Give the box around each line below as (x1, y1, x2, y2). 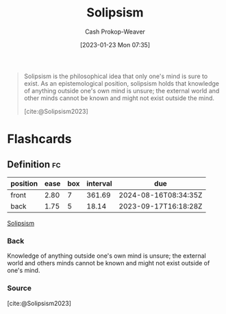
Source (7, 283, 32, 293)
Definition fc (7, 158, 61, 170)
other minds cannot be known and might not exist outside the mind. (23, 94, 214, 102)
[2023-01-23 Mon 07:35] (79, 40, 151, 49)
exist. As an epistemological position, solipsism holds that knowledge (23, 79, 220, 87)
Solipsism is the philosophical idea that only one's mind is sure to (23, 72, 208, 80)
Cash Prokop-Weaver (84, 27, 146, 36)
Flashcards (7, 132, 72, 147)
